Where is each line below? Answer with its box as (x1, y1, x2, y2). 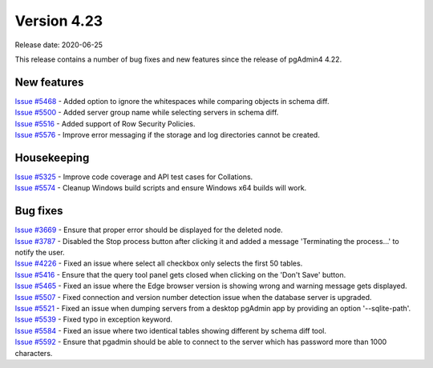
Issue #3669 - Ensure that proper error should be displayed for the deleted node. (14, 225, 284, 235)
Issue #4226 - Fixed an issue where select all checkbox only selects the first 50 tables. (14, 258, 303, 268)
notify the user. (14, 248, 65, 257)
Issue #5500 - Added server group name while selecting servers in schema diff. (14, 108, 279, 118)
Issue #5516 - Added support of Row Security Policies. (14, 118, 196, 128)
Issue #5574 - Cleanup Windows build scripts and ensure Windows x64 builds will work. (14, 183, 307, 193)
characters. (14, 348, 53, 358)
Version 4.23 (14, 12, 103, 30)
